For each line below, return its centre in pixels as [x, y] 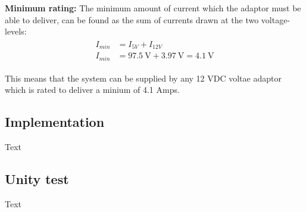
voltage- [276, 19]
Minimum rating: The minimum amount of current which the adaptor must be [153, 8]
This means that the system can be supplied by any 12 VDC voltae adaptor [143, 78]
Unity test [37, 179]
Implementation [55, 122]
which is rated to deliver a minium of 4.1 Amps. [92, 90]
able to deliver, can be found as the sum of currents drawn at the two [132, 19]
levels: [16, 31]
